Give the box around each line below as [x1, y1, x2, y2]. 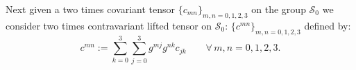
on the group [251, 2, 306, 16]
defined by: [304, 18, 351, 32]
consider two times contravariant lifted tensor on [6, 18, 212, 32]
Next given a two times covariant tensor [6, 2, 176, 16]
